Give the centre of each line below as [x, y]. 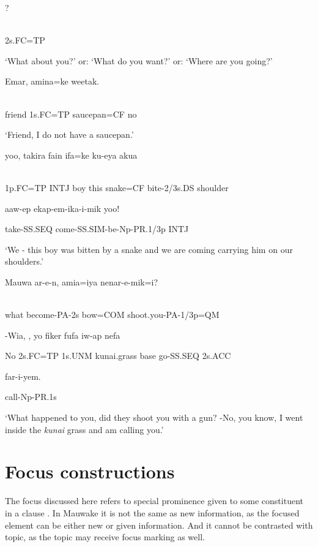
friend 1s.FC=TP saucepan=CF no [71, 114]
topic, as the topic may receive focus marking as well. [105, 537]
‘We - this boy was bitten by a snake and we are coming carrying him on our [149, 249]
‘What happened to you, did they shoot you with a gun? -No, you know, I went [154, 417]
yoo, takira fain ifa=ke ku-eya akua [71, 155]
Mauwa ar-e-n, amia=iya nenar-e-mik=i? [82, 281]
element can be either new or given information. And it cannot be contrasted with [159, 525]
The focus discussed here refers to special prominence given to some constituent [154, 501]
